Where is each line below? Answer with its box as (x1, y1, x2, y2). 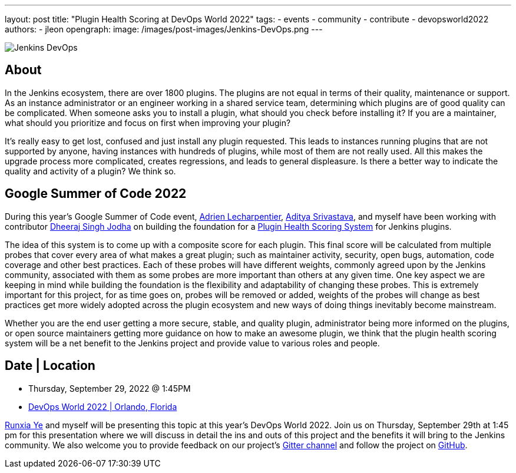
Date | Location (5, 358, 95, 373)
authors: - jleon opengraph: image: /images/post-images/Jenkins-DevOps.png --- (5, 24, 323, 34)
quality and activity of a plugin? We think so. (5, 166, 176, 176)
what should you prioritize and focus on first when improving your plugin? (5, 117, 291, 128)
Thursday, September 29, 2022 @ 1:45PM (28, 383, 191, 393)
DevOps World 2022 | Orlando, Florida (28, 401, 177, 412)
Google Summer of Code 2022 (5, 186, 187, 201)
